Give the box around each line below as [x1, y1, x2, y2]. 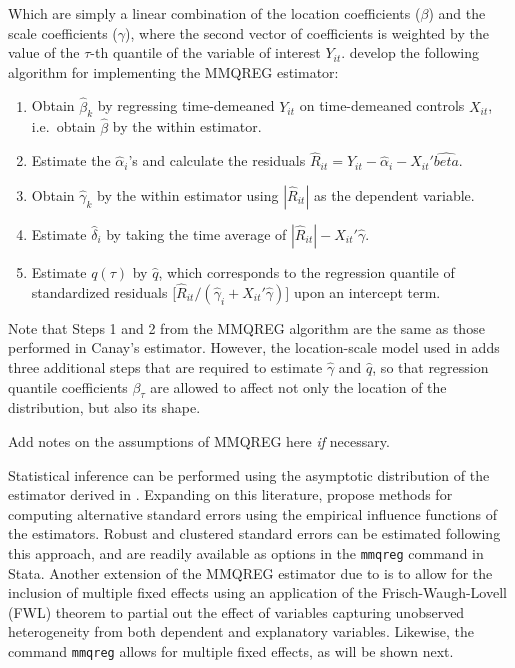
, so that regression [372, 357, 489, 378]
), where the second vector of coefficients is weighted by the [125, 22, 489, 43]
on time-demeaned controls [299, 95, 465, 116]
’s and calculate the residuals [128, 150, 306, 171]
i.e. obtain [31, 116, 96, 137]
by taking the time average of [106, 224, 287, 245]
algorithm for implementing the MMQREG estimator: [8, 61, 339, 82]
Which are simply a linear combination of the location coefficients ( [8, 3, 421, 23]
